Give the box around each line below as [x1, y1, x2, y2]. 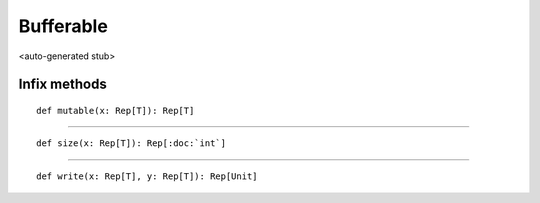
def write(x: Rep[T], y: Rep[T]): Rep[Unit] [36, 170, 259, 182]
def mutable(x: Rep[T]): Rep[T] [36, 105, 195, 116]
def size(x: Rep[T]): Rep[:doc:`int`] [36, 138, 227, 149]
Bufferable [18, 15, 109, 37]
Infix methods [18, 76, 107, 93]
